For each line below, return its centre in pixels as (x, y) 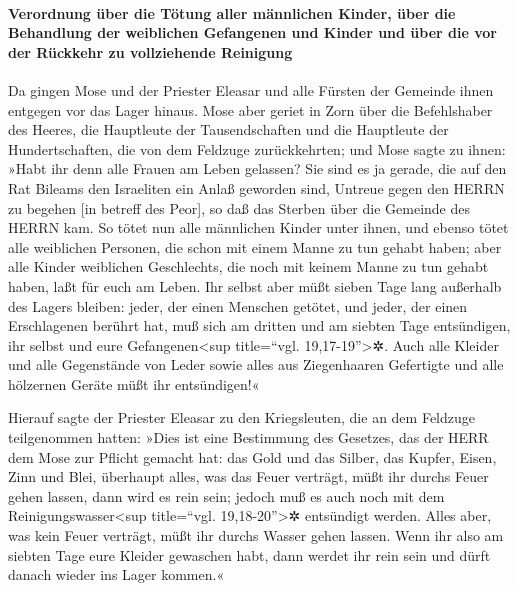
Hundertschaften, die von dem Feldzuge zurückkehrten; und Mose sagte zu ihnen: (257, 148)
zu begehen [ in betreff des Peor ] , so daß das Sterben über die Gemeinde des (239, 207)
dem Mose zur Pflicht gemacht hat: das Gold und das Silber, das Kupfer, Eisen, (252, 456)
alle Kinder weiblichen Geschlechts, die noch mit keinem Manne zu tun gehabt (248, 266)
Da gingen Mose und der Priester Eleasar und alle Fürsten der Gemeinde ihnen (251, 89)
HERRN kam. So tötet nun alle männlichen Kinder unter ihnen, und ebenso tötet (258, 227)
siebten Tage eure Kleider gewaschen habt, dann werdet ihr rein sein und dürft (249, 554)
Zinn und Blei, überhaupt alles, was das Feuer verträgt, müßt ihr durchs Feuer (248, 476)
